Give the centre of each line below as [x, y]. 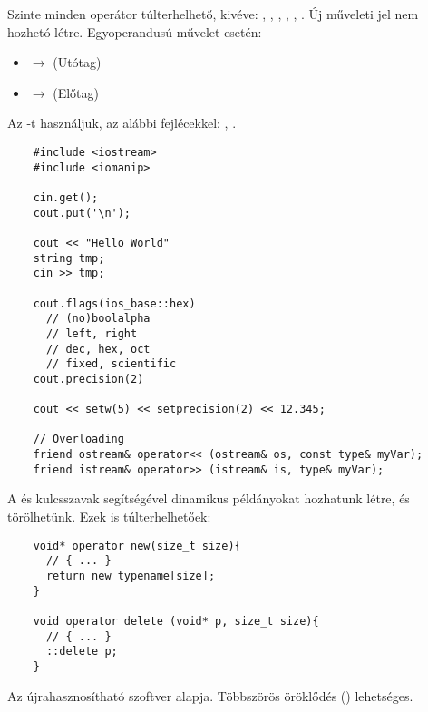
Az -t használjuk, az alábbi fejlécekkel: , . [122, 123]
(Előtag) [76, 92]
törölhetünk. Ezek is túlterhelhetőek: [109, 516]
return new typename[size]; [131, 575]
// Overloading [78, 439]
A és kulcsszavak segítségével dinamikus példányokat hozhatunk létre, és [209, 498]
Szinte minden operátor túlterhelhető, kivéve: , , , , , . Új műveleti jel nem [213, 14]
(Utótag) [77, 62]
